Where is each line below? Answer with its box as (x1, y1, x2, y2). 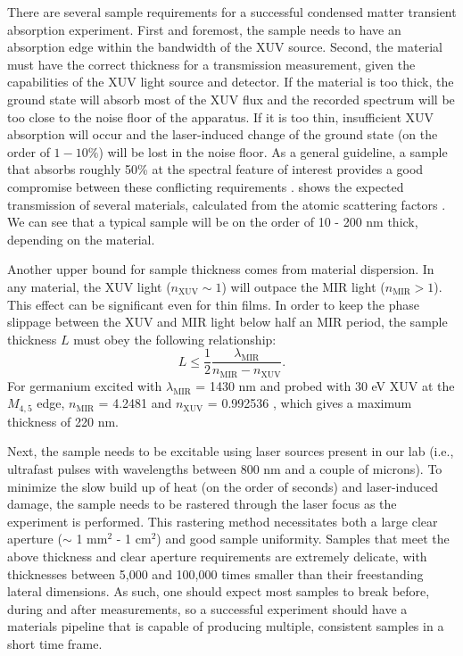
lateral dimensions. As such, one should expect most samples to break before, (7, 582, 430, 601)
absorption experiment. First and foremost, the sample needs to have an (7, 20, 401, 38)
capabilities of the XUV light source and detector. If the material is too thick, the (7, 72, 454, 91)
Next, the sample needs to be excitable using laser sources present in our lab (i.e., (7, 442, 454, 461)
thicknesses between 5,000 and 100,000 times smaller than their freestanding (7, 564, 424, 583)
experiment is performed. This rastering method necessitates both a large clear (7, 511, 438, 530)
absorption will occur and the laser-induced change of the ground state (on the (7, 125, 438, 144)
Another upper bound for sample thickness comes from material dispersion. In (7, 260, 434, 278)
